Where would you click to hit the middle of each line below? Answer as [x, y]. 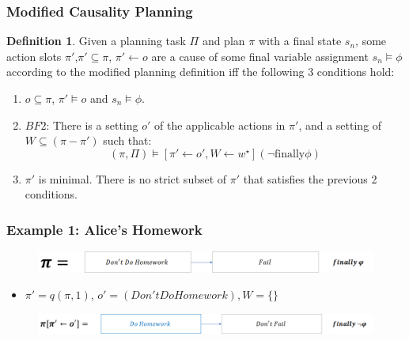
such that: [127, 140]
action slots [34, 56]
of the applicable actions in [220, 125]
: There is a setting [92, 125]
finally [290, 154]
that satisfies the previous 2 [310, 178]
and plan [223, 41]
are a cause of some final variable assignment [260, 56]
